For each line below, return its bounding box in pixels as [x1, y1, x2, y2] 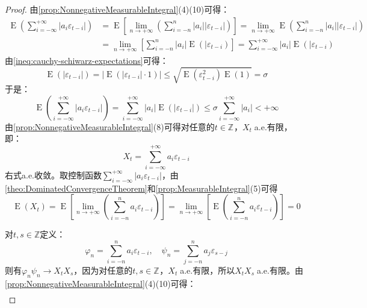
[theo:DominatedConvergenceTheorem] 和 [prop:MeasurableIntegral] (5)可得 [5, 181, 278, 194]
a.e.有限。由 [256, 264, 303, 277]
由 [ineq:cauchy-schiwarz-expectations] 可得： [5, 54, 168, 66]
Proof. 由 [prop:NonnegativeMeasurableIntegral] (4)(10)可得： [5, 3, 230, 15]
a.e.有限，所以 [180, 264, 235, 277]
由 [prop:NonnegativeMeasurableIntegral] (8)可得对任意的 [5, 120, 215, 133]
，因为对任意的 [73, 264, 133, 277]
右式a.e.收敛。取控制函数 [5, 168, 102, 181]
